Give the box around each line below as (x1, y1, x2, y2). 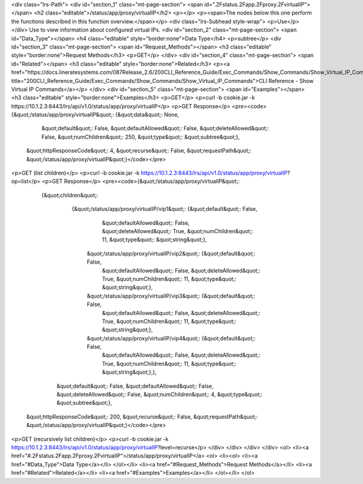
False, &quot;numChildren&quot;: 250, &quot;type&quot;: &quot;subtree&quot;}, (41, 133, 240, 141)
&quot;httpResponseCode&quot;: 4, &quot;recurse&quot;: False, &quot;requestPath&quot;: (26, 147, 252, 154)
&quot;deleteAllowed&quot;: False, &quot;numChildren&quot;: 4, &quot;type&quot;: (56, 391, 263, 398)
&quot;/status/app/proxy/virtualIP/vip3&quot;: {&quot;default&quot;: (87, 292, 256, 299)
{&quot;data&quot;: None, (115, 111, 180, 118)
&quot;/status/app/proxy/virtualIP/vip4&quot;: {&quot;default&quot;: (87, 334, 256, 342)
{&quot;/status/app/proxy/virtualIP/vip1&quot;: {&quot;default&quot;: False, (71, 205, 258, 213)
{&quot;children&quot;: (41, 191, 99, 199)
